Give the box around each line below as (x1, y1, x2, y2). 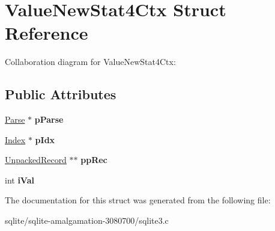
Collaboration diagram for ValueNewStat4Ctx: (5, 55, 176, 68)
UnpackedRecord (5, 153, 67, 166)
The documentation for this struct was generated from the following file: (5, 194, 271, 206)
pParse (34, 113, 64, 126)
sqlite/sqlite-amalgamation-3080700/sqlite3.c (5, 214, 169, 227)
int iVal (5, 173, 34, 186)
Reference (5, 20, 88, 45)
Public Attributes (5, 85, 116, 103)
